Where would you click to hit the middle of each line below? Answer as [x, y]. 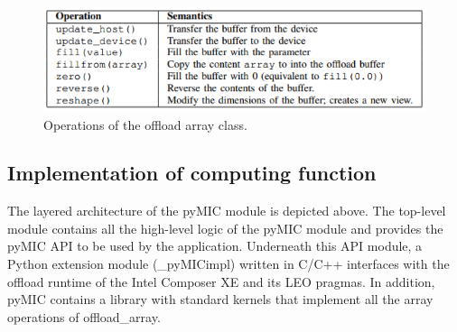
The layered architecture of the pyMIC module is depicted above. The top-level [227, 211]
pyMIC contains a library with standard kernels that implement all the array [220, 299]
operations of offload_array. [84, 316]
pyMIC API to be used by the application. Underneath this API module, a [215, 246]
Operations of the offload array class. [145, 124]
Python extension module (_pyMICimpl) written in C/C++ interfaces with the [228, 264]
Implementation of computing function [192, 173]
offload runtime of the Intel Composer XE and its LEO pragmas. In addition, [221, 281]
